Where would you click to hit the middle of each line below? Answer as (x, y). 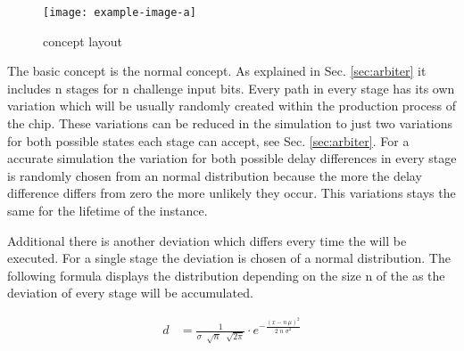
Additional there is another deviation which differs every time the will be (207, 240)
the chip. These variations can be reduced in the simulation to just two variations (230, 123)
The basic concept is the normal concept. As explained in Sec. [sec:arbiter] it (217, 71)
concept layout (83, 41)
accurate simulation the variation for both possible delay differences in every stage (232, 158)
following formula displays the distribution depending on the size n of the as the (226, 275)
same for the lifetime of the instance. (108, 210)
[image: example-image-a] (120, 12)
